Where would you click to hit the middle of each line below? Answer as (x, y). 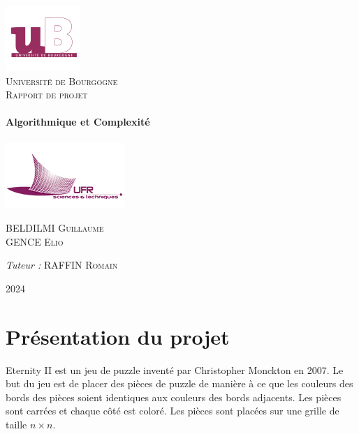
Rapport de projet (47, 95)
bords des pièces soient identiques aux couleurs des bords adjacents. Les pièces (174, 397)
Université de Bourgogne (62, 81)
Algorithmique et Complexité (78, 122)
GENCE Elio (35, 241)
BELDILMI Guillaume (55, 228)
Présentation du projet (118, 336)
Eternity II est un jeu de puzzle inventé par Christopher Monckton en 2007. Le (175, 369)
